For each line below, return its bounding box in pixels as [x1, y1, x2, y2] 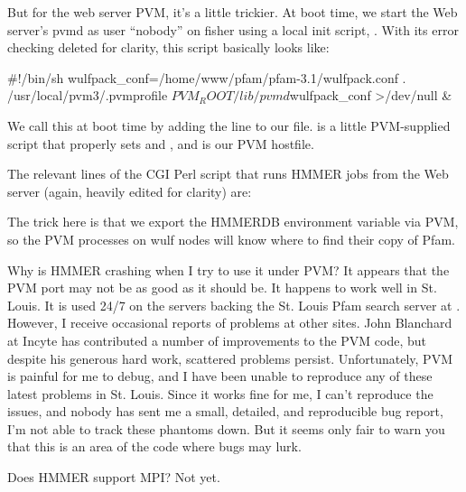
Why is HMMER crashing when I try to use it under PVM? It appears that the [7, 260, 450, 279]
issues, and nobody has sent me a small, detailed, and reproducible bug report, [7, 402, 443, 421]
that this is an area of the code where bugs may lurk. [7, 437, 302, 456]
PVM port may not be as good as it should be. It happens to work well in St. [7, 278, 437, 297]
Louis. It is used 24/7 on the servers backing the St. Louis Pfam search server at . [7, 295, 461, 314]
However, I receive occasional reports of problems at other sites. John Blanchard [7, 313, 452, 332]
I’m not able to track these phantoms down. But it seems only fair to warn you [7, 419, 445, 438]
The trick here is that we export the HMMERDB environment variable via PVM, [7, 212, 459, 231]
